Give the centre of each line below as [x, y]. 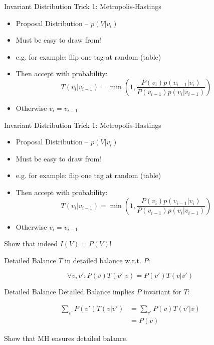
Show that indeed [31, 243]
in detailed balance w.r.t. [103, 260]
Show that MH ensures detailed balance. [66, 338]
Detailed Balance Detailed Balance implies [69, 292]
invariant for [162, 292]
